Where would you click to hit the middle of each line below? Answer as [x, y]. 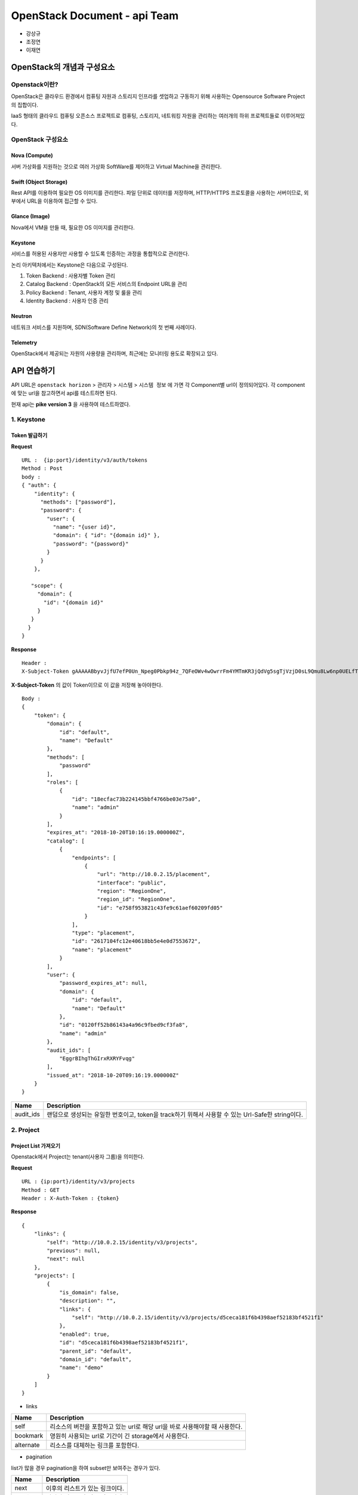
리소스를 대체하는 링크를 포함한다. [95, 1445]
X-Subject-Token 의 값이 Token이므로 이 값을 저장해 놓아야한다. [87, 685]
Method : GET [41, 1190]
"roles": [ [63, 782]
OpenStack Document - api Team [95, 16]
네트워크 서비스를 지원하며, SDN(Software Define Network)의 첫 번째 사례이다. [104, 327]
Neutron [21, 316]
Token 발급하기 [29, 435]
